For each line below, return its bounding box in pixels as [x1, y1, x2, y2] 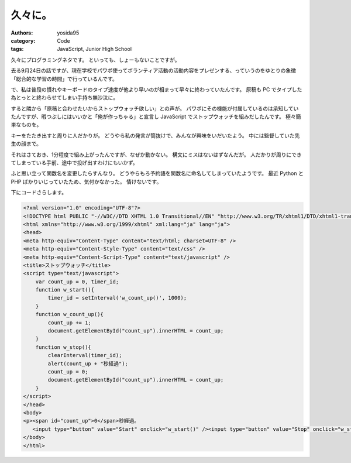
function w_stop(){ [35, 344, 92, 351]
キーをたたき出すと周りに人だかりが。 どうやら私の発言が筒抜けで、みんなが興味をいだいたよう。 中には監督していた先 [11, 132, 300, 139]
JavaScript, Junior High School [57, 46, 132, 53]
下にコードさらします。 [11, 189, 67, 196]
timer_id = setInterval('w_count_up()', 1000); [47, 294, 187, 301]
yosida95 [57, 29, 80, 36]
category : [11, 37, 36, 44]
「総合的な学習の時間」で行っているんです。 [11, 75, 118, 82]
